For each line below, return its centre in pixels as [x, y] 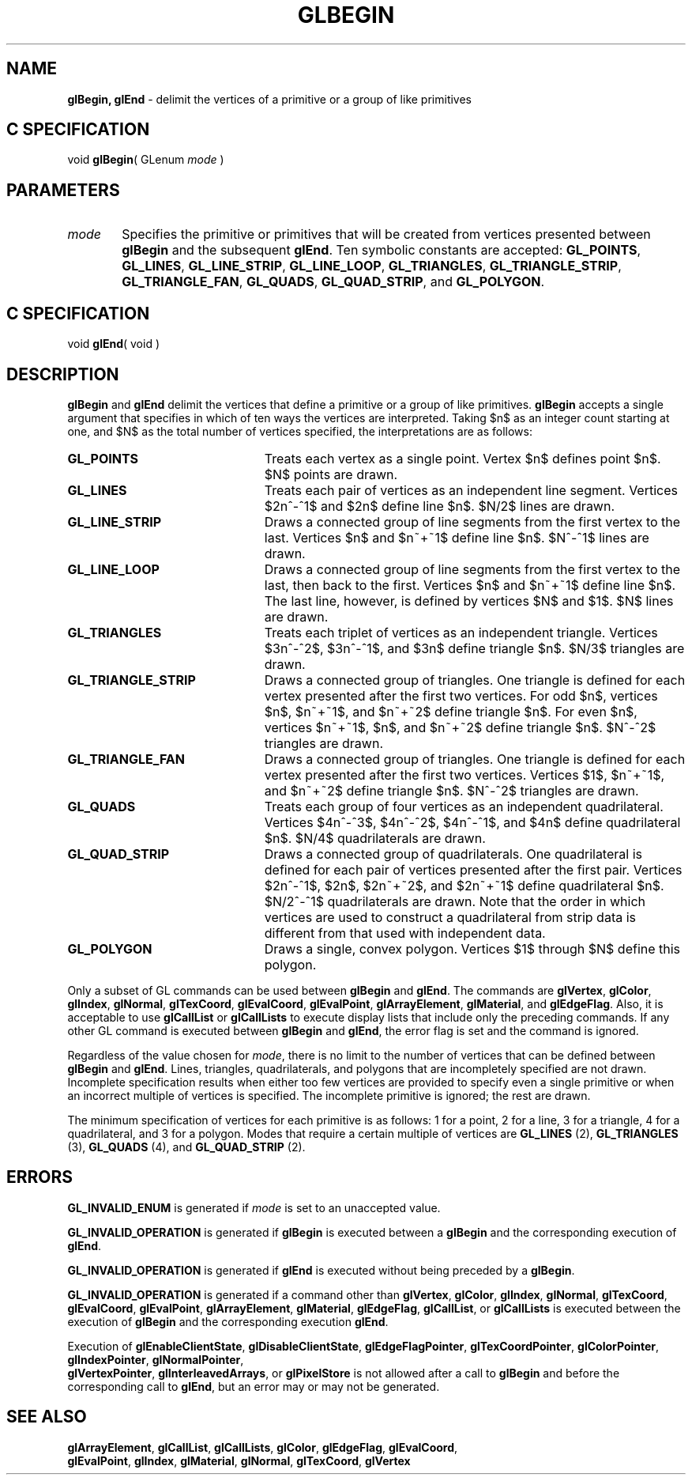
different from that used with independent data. [405, 933]
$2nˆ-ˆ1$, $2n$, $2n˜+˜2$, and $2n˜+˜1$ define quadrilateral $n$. [464, 885]
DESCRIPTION [63, 374]
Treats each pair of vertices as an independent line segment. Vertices [471, 490]
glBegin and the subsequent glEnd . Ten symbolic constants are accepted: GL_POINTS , [382, 250]
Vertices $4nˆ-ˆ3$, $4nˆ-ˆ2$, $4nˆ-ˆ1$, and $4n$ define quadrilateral [472, 822]
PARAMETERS [63, 190]
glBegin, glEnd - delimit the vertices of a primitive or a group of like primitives [270, 99]
